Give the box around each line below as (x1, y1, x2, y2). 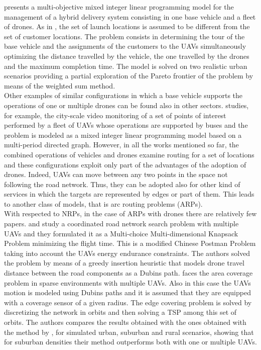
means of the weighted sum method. (4, 80, 115, 91)
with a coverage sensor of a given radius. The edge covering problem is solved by (4, 297, 252, 307)
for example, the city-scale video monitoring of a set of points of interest (4, 110, 226, 120)
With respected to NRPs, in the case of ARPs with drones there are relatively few (4, 208, 257, 219)
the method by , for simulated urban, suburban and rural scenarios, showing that (4, 326, 254, 337)
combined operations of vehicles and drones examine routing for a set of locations (4, 149, 254, 159)
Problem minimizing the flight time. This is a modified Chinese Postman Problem (4, 238, 256, 248)
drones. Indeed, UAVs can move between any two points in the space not (4, 169, 228, 180)
